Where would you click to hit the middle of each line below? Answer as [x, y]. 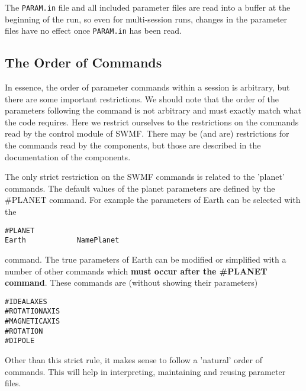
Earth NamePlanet [62, 240]
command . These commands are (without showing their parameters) [131, 282]
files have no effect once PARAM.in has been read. [93, 30]
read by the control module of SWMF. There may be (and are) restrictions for [147, 133]
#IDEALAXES [26, 301]
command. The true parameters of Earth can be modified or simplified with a [146, 259]
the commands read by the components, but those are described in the [133, 145]
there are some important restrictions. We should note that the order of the [142, 98]
